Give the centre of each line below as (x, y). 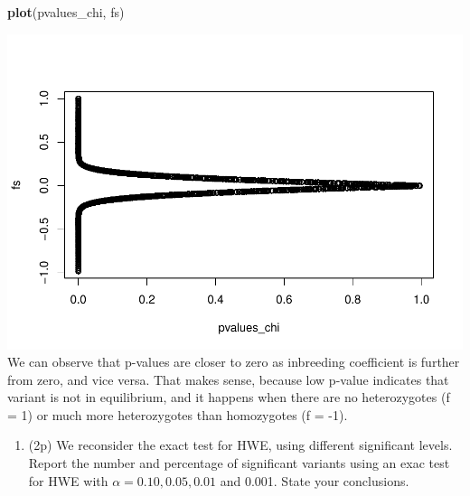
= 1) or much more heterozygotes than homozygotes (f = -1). (178, 414)
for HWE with (68, 480)
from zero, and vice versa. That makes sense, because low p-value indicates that (228, 379)
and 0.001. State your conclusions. (315, 480)
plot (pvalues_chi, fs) (66, 12)
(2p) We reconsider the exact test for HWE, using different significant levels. (240, 445)
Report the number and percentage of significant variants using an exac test (239, 463)
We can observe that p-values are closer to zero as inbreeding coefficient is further (234, 362)
